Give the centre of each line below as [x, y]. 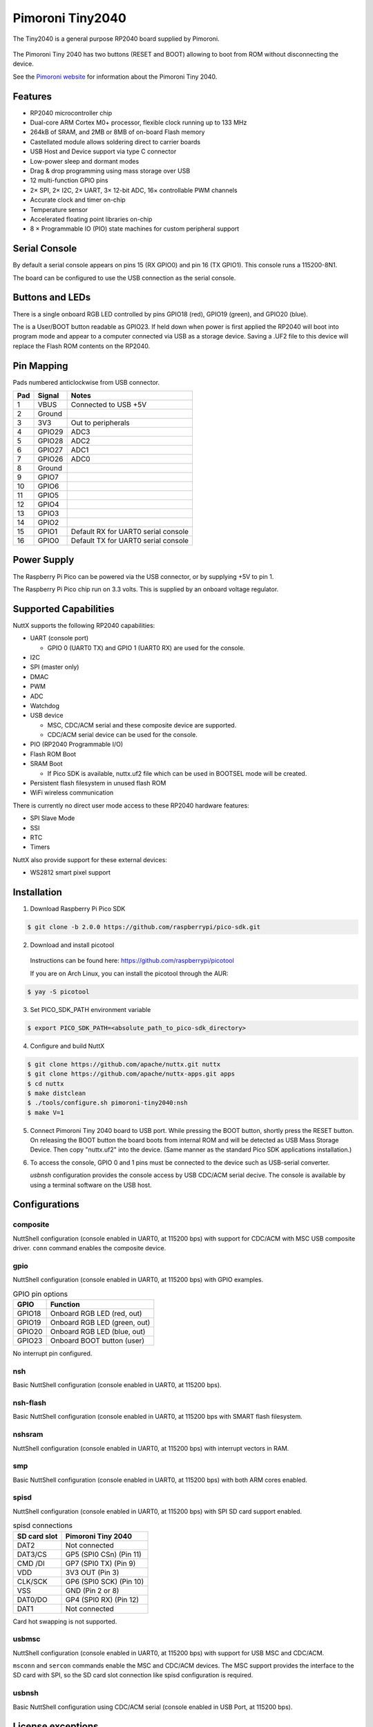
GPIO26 [50, 459]
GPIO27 [50, 450]
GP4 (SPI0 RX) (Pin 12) [102, 1599]
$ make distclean [57, 1093]
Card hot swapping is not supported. [65, 1621]
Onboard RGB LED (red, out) [96, 1314]
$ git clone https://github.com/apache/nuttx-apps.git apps [131, 1074]
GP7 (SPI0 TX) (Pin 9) [101, 1563]
